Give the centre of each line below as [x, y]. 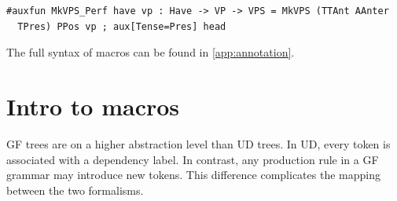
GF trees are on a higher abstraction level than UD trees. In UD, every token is [198, 143]
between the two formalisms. [75, 190]
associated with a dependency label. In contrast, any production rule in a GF [193, 159]
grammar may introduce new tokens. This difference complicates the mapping [193, 175]
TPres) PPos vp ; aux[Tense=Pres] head [122, 26]
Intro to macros [93, 106]
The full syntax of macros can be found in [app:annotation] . [151, 52]
